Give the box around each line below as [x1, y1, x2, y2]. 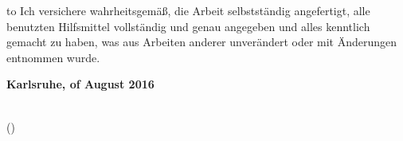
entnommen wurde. [6, 49, 100, 65]
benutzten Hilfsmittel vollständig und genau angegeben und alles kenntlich [6, 18, 370, 34]
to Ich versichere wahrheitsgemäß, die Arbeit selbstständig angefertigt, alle [6, 2, 370, 18]
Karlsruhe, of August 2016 [6, 76, 155, 92]
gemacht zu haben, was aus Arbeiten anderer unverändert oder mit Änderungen [6, 33, 397, 50]
